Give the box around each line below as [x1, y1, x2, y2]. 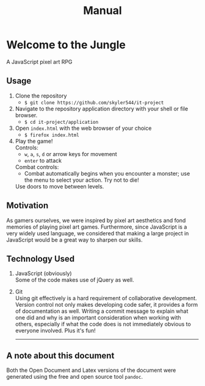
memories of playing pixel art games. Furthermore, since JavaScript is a [6, 223, 187, 231]
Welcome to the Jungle [6, 38, 126, 52]
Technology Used [6, 254, 75, 264]
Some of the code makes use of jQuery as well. [15, 276, 134, 284]
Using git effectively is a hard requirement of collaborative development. [15, 295, 197, 302]
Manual [83, 4, 122, 18]
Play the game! [15, 137, 53, 145]
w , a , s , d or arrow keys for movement [24, 150, 117, 157]
